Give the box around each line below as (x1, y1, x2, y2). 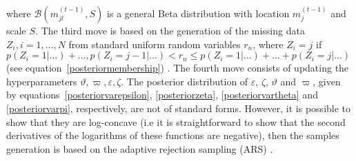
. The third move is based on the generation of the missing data (35, 23, 305, 37)
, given (313, 74, 341, 88)
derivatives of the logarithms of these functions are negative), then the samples (6, 128, 339, 142)
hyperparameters (6, 74, 77, 88)
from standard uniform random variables (68, 36, 241, 51)
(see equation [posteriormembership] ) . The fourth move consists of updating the (6, 61, 349, 75)
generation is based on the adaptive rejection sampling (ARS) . (6, 141, 273, 155)
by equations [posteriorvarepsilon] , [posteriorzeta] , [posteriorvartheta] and (6, 87, 318, 102)
